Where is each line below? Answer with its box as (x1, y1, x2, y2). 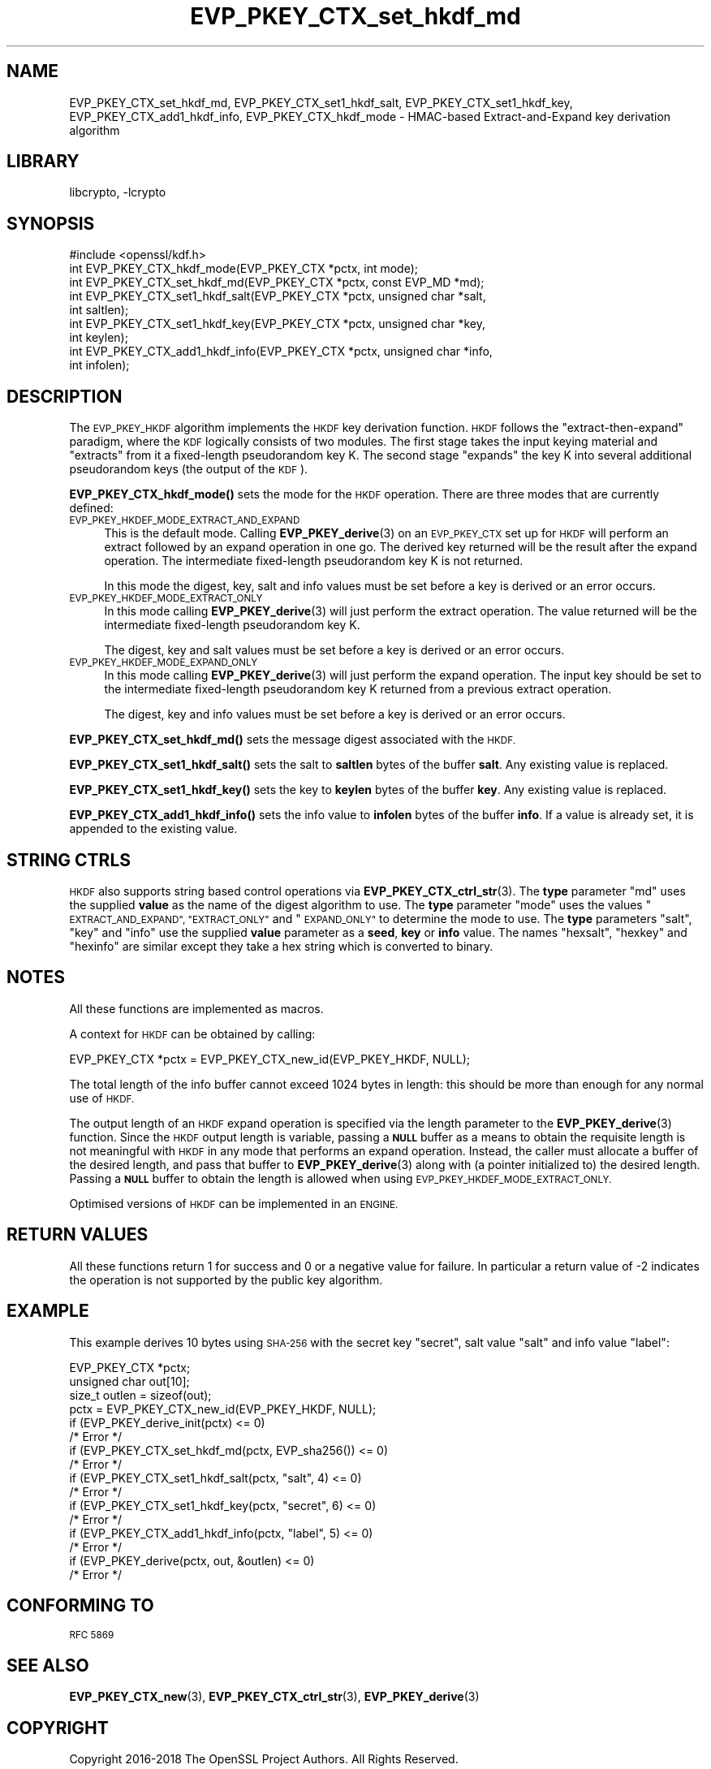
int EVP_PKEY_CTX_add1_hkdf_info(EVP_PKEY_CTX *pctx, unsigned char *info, (69, 344, 493, 359)
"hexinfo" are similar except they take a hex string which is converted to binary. (69, 938, 493, 953)
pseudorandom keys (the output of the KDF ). (69, 462, 308, 477)
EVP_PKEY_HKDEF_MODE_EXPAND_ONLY (69, 657, 258, 669)
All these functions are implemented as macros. (69, 1001, 324, 1016)
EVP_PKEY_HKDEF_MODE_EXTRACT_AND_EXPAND (69, 515, 300, 527)
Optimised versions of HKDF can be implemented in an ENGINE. (69, 1196, 399, 1210)
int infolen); (69, 358, 130, 373)
